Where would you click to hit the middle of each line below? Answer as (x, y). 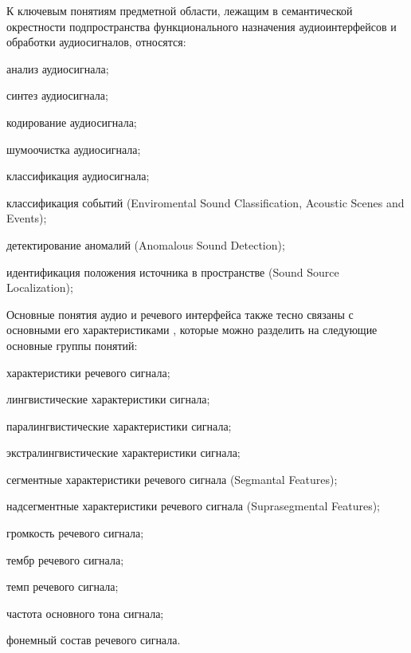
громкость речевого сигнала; (75, 533)
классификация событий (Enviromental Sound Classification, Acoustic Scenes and (205, 202)
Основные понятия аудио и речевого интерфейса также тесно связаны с (180, 314)
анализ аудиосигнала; (58, 68)
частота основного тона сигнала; (85, 613)
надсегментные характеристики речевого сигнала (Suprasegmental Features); (194, 506)
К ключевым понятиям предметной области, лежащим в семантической (180, 10)
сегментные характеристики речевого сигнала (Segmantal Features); (172, 479)
